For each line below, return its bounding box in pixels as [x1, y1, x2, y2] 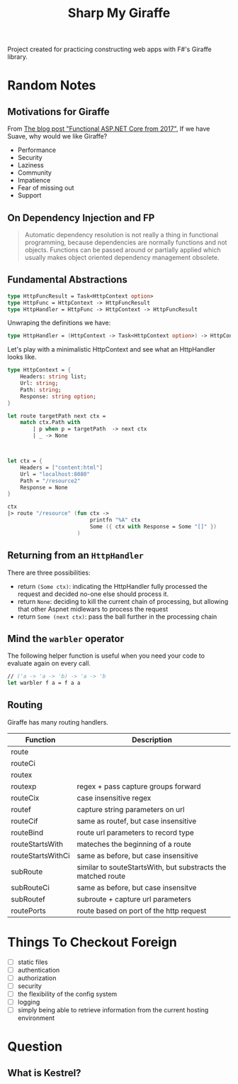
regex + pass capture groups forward [76, 781, 201, 791]
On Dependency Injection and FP [7, 212, 155, 224]
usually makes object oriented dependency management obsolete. [24, 254, 220, 261]
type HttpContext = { [7, 367, 72, 374]
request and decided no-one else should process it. [17, 590, 169, 598]
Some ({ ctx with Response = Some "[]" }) [89, 523, 217, 530]
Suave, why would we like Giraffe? [7, 132, 108, 141]
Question [7, 1039, 62, 1055]
